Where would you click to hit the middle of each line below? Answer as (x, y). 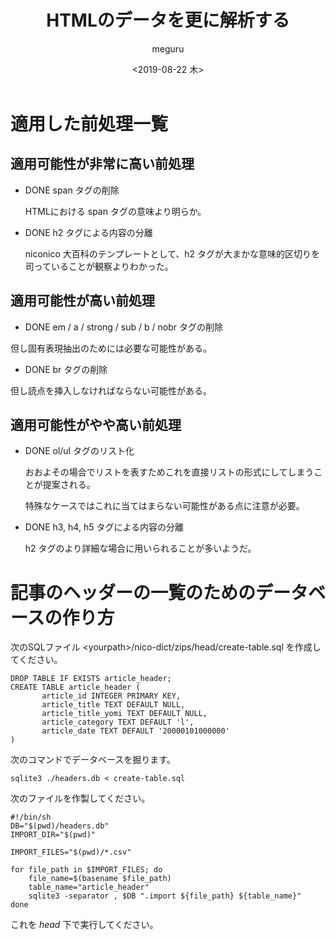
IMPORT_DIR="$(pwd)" (53, 835)
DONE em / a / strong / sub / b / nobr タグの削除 (123, 327)
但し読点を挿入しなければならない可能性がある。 (111, 390)
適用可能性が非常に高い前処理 (102, 164)
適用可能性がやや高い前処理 (96, 424)
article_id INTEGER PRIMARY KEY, (111, 696)
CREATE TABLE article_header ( (75, 687)
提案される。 (69, 485)
